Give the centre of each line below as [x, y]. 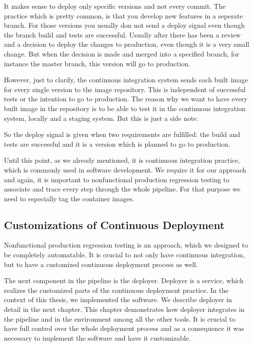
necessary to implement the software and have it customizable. [97, 337]
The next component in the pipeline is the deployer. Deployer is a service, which [124, 280]
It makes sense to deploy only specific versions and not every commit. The [115, 6]
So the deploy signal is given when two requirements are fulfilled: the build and [122, 134]
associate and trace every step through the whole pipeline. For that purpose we [122, 189]
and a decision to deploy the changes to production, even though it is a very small [127, 44]
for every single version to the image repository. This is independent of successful [125, 89]
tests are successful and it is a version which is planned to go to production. [117, 144]
